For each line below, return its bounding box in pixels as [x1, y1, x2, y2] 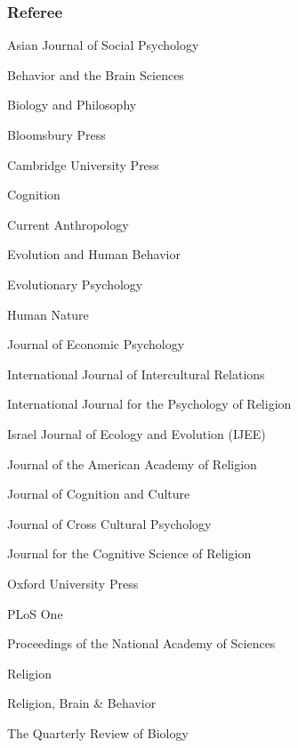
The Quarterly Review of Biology [7, 723, 189, 742]
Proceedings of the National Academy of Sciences [7, 634, 276, 653]
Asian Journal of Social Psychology [7, 36, 199, 54]
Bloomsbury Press [7, 126, 106, 143]
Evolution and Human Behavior [7, 245, 181, 264]
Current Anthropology [7, 215, 129, 233]
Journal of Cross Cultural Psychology [7, 514, 212, 533]
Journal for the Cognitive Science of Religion [7, 544, 252, 563]
